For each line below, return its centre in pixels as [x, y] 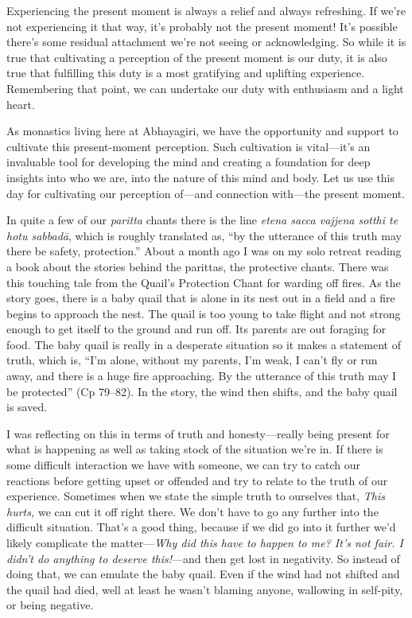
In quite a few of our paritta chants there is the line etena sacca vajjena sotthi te [202, 220]
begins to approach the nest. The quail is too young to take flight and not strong [204, 313]
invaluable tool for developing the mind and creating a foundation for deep [189, 162]
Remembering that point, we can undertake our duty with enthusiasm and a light [205, 88]
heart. [21, 104]
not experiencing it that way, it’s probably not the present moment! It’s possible [202, 26]
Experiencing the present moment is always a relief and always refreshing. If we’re [206, 10]
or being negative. [50, 605]
